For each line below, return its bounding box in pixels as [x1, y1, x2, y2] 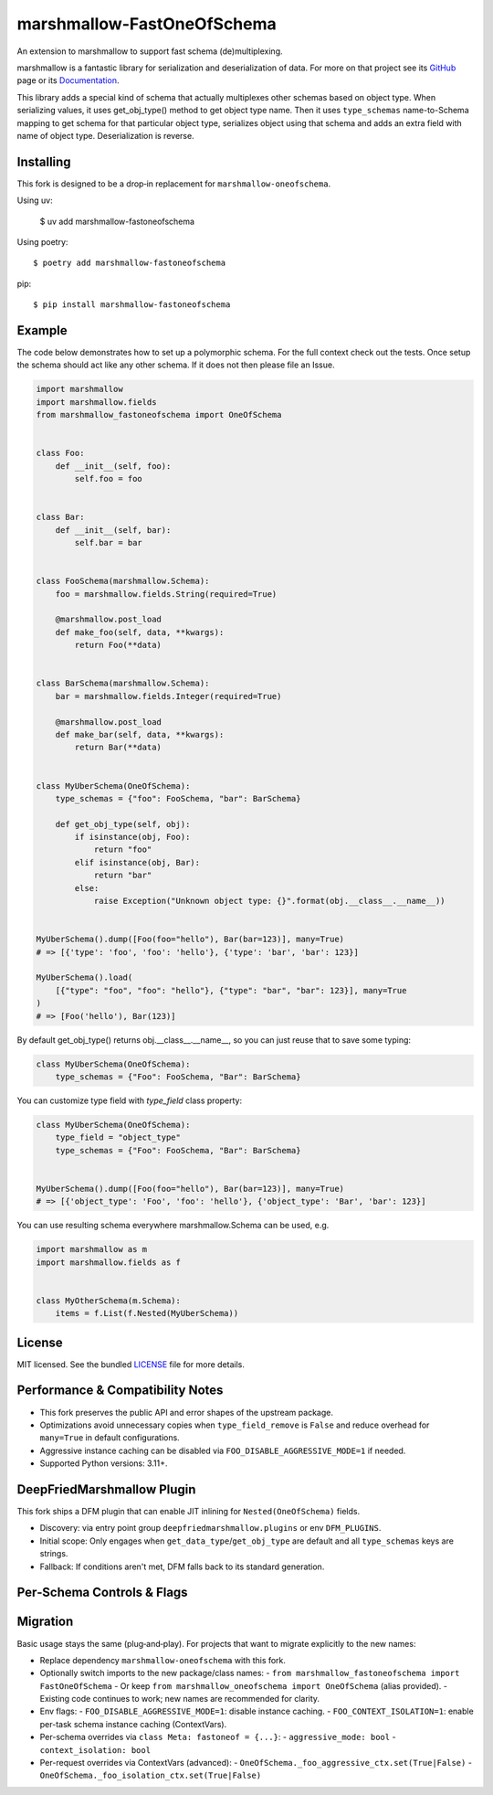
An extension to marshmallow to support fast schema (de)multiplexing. [16, 46, 283, 57]
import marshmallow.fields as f [36, 1257, 182, 1268]
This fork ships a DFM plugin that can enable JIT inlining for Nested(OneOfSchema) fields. [16, 1506, 361, 1517]
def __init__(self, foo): [55, 461, 172, 471]
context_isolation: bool [39, 1745, 151, 1755]
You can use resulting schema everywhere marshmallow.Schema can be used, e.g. [16, 1220, 330, 1231]
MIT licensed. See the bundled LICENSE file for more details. [16, 1358, 246, 1370]
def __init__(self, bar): [55, 525, 172, 535]
